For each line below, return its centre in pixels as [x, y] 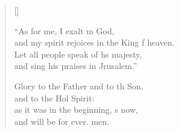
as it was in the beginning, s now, [76, 109]
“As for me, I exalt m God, [64, 30]
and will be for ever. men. [61, 121]
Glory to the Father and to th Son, [79, 85]
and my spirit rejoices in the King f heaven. [94, 42]
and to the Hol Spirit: [54, 97]
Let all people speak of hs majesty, [78, 54]
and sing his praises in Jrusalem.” [76, 66]
